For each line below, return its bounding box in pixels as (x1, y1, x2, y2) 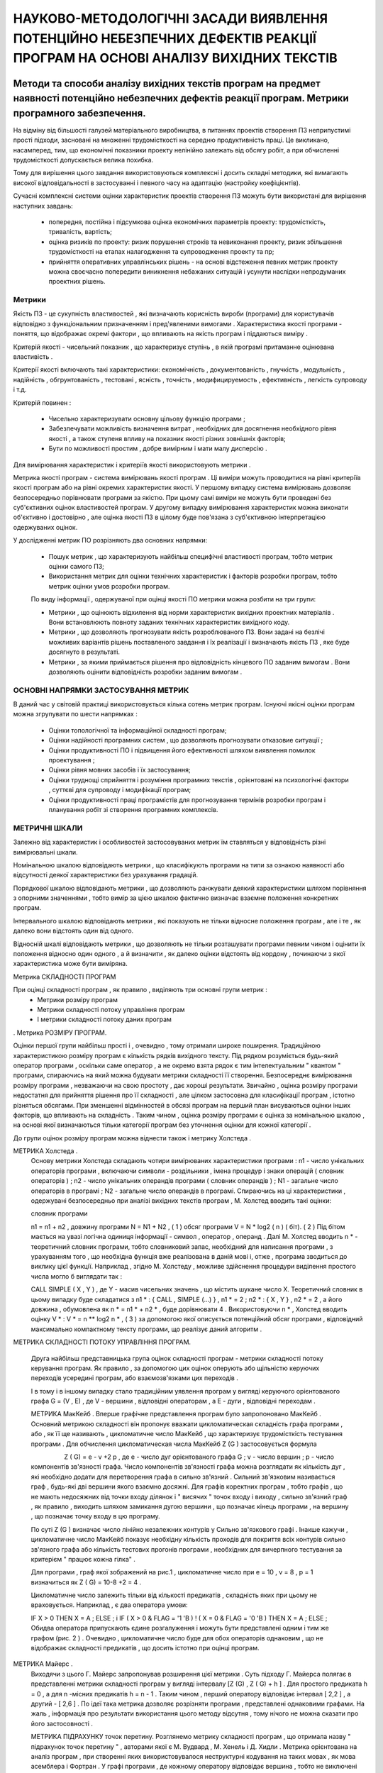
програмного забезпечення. (13, 107, 146, 119)
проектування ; (48, 756, 95, 765)
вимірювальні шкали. (13, 847, 78, 856)
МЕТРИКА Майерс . (13, 1660, 74, 1668)
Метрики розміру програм (37, 995, 118, 1004)
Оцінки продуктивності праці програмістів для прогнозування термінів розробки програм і (48, 795, 326, 804)
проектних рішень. (48, 277, 106, 286)
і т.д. (13, 385, 27, 394)
